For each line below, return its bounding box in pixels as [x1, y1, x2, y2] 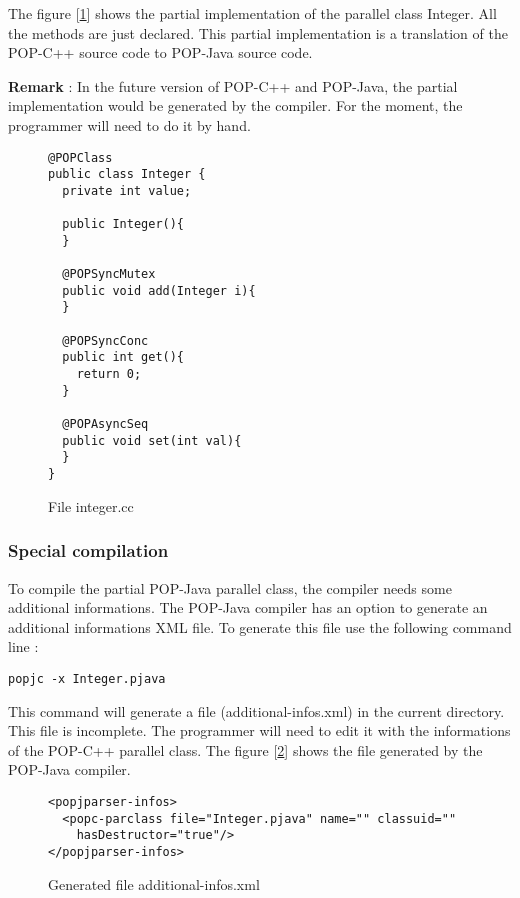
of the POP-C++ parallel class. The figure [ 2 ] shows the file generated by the [8, 739, 483, 760]
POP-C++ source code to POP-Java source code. [8, 42, 313, 63]
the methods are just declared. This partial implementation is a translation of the [8, 22, 508, 43]
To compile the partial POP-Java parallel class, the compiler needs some [8, 577, 452, 598]
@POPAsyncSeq [62, 417, 149, 432]
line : [8, 636, 39, 657]
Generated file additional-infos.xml [48, 873, 260, 894]
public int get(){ [62, 350, 185, 365]
